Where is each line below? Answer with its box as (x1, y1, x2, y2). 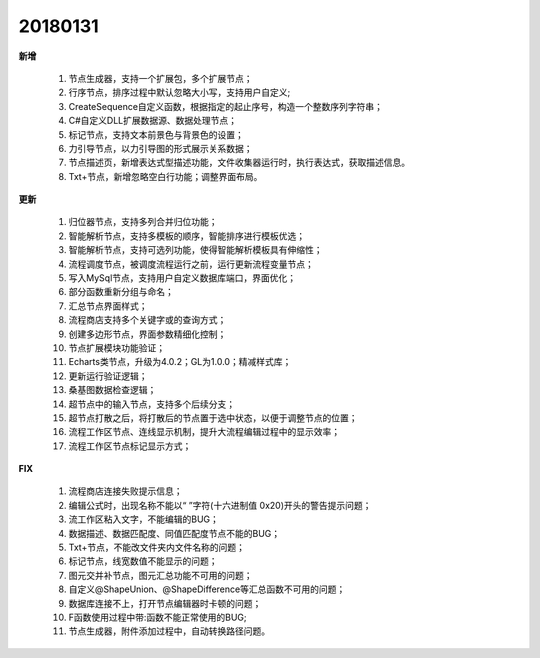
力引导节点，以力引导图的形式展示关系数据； (68, 142, 253, 154)
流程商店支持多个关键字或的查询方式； (68, 314, 227, 326)
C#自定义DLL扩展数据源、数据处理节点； (68, 115, 238, 127)
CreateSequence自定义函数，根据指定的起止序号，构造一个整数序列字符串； (68, 100, 384, 112)
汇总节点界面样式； (68, 300, 148, 312)
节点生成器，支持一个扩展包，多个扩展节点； (68, 72, 253, 84)
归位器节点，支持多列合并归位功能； (68, 216, 218, 228)
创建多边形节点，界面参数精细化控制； (68, 328, 227, 340)
